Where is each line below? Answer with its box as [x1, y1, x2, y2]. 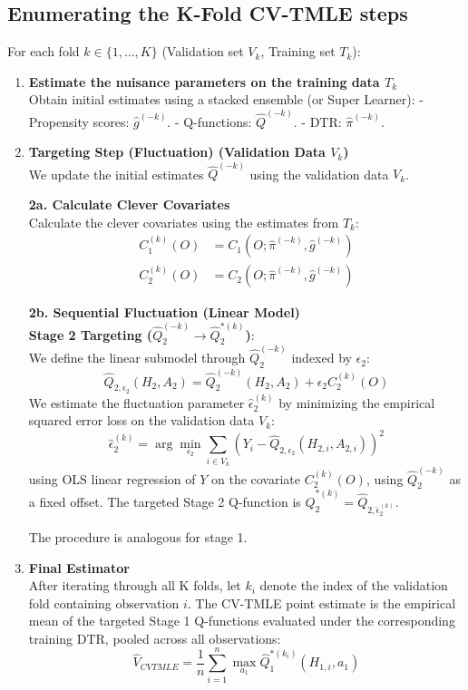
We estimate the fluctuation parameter [28, 393, 245, 412]
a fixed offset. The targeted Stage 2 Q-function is [28, 492, 301, 511]
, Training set [260, 42, 336, 61]
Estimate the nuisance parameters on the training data [28, 72, 380, 91]
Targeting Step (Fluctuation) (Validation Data [28, 142, 326, 161]
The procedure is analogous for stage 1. [28, 527, 248, 546]
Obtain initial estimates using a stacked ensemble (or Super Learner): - [28, 90, 424, 109]
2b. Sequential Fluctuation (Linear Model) [28, 303, 300, 322]
